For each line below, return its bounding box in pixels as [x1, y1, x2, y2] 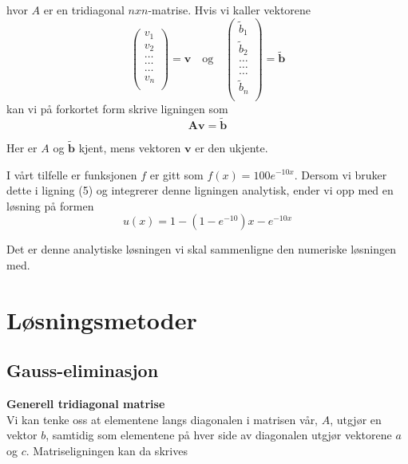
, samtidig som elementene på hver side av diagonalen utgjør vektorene [46, 427, 392, 443]
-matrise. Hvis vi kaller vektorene [148, 2, 311, 18]
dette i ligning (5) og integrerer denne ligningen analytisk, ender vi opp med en [6, 182, 394, 199]
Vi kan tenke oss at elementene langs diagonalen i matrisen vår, [6, 411, 319, 427]
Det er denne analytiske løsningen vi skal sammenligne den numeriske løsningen [6, 241, 396, 258]
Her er [6, 139, 38, 155]
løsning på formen [6, 197, 94, 214]
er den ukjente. [195, 139, 268, 155]
